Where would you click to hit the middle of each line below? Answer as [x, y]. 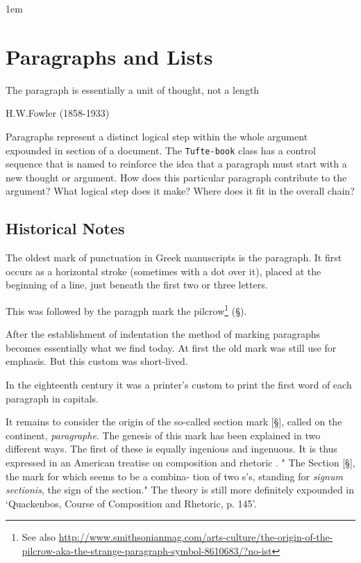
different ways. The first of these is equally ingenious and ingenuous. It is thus [171, 449]
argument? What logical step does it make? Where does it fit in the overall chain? [180, 191]
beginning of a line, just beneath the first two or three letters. [137, 285]
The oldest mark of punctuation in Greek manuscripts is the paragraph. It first [174, 258]
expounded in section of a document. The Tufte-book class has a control [161, 150]
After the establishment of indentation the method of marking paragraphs [163, 334]
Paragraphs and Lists [109, 56]
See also [39, 537]
